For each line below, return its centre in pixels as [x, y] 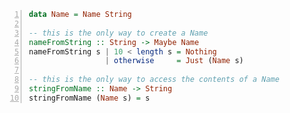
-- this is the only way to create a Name [118, 33]
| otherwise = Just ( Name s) [174, 61]
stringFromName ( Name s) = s [89, 98]
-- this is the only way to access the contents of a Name [154, 80]
